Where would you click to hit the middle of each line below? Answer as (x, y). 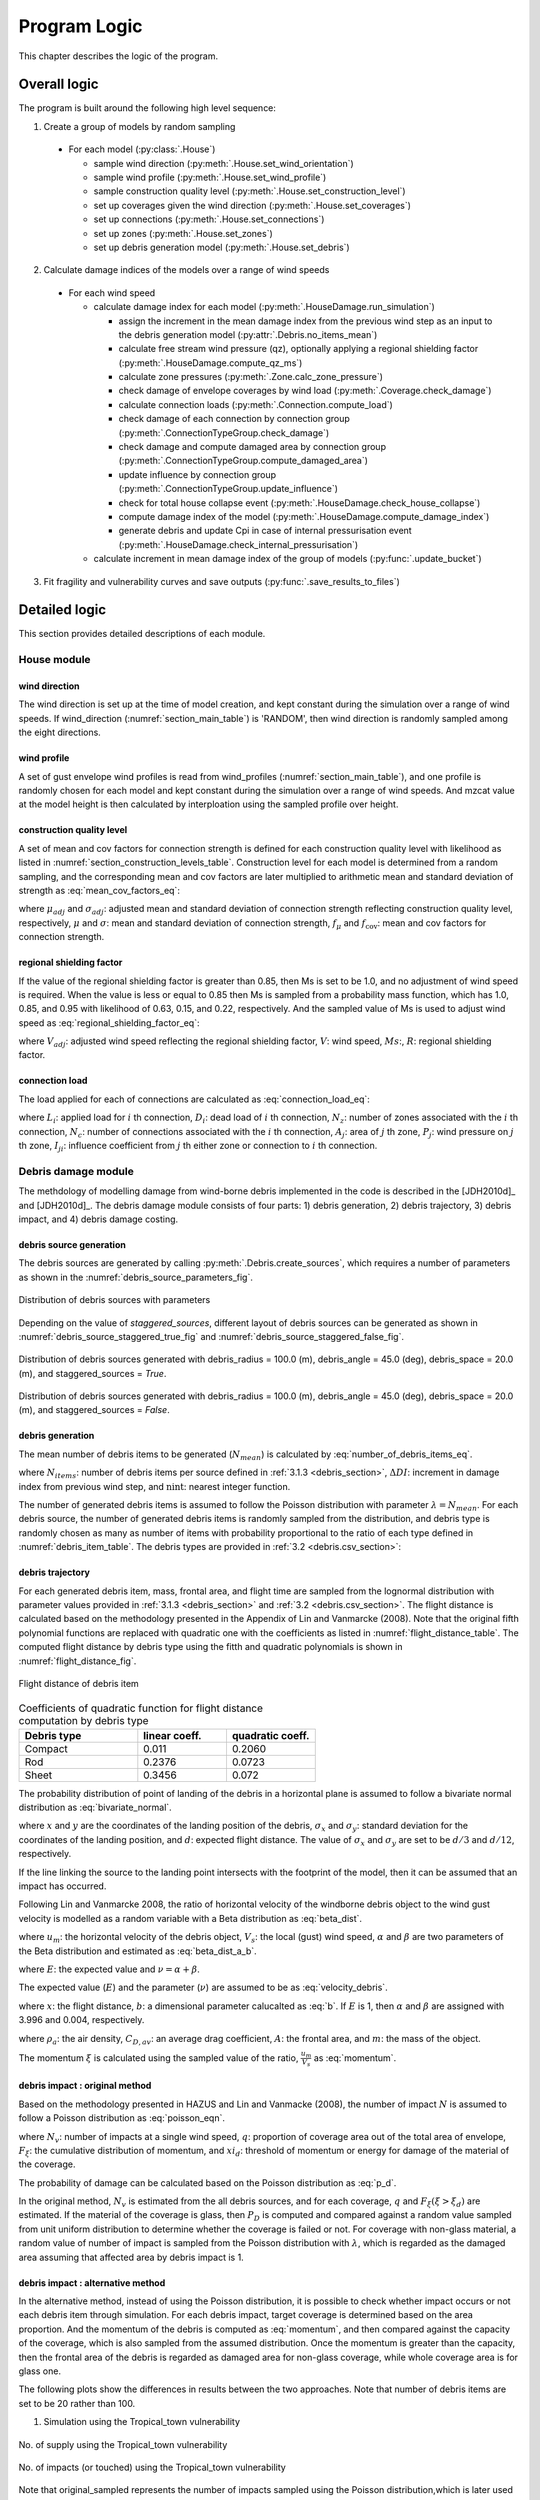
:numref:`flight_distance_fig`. (77, 1661)
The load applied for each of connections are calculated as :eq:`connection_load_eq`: (194, 1099)
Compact (46, 1748)
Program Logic (80, 26)
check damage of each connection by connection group (234, 419)
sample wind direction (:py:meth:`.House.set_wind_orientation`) (223, 163)
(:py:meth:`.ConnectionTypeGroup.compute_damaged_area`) (243, 461)
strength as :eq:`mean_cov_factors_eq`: (99, 890)
